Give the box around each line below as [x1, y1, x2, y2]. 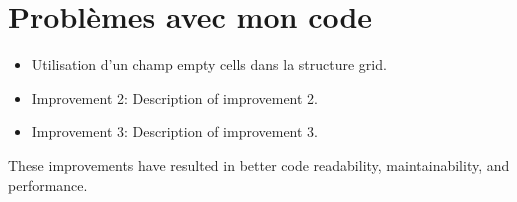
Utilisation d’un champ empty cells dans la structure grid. [31, 54, 387, 75]
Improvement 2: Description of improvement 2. [31, 87, 318, 108]
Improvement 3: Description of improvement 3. [31, 121, 318, 142]
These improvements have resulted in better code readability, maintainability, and [8, 154, 510, 175]
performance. [8, 174, 88, 195]
